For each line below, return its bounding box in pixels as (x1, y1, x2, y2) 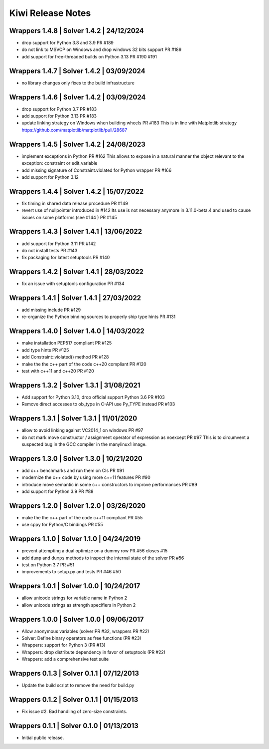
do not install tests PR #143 (21, 247, 78, 253)
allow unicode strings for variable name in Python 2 (21, 595, 128, 601)
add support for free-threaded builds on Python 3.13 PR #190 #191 (21, 53, 157, 59)
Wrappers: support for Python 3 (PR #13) (21, 642, 106, 648)
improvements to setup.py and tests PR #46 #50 (21, 569, 122, 575)
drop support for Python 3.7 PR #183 (21, 106, 97, 112)
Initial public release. (21, 735, 64, 741)
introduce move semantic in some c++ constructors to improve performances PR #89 (21, 481, 198, 487)
